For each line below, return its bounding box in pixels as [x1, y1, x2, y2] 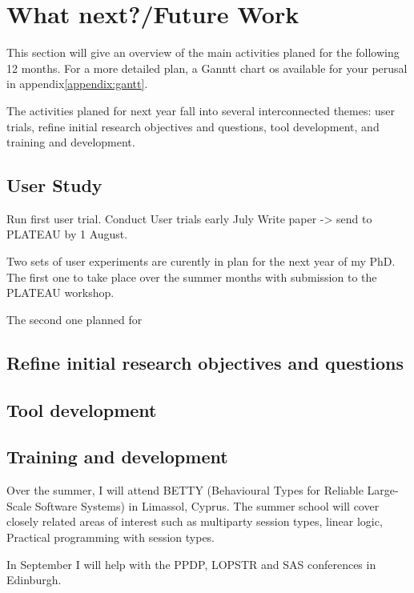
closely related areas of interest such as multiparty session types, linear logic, [6, 513, 383, 530]
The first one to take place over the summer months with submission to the [6, 268, 377, 285]
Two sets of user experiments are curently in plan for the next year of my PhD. [6, 253, 396, 270]
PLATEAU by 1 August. [6, 226, 128, 242]
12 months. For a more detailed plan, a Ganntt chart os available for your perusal [6, 59, 408, 76]
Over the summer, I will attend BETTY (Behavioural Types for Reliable [6, 482, 364, 499]
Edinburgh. [6, 571, 62, 588]
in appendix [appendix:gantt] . [6, 75, 148, 92]
